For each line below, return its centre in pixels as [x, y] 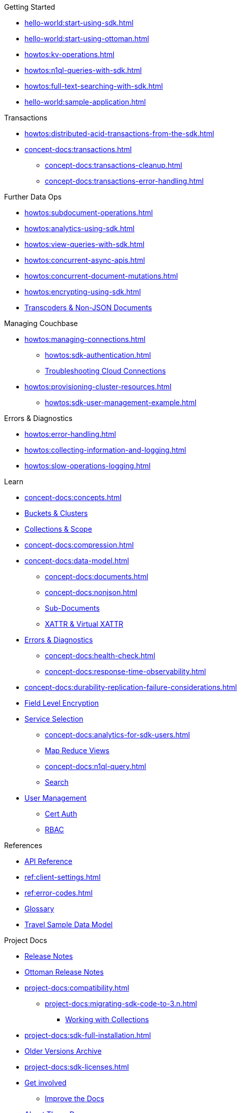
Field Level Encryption [62, 703]
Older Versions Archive [63, 1051]
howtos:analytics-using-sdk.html [80, 228]
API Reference [48, 861]
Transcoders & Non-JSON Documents [88, 307]
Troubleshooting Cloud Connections [105, 371]
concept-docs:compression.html [79, 545]
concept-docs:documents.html [97, 576]
